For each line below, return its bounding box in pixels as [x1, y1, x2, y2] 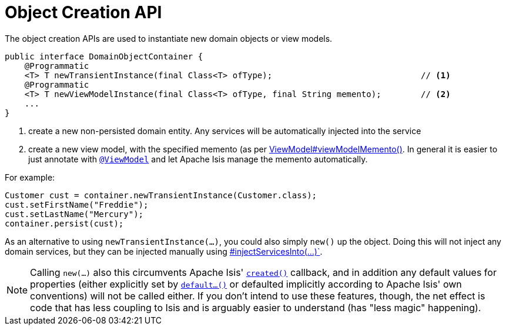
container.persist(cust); [5, 218, 124, 228]
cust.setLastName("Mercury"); [5, 209, 144, 219]
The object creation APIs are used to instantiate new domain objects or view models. [5, 33, 333, 44]
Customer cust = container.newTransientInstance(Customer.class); [5, 190, 317, 200]
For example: [5, 172, 55, 182]
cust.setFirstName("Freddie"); [5, 199, 149, 209]
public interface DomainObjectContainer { [5, 51, 203, 61]
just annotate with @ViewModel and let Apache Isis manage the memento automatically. [28, 154, 368, 164]
